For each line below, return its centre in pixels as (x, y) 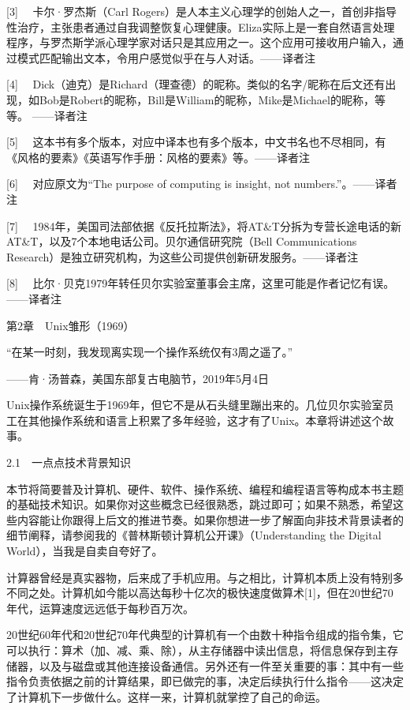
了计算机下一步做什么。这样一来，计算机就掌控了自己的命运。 (166, 696)
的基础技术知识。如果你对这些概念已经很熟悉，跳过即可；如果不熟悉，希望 (199, 504)
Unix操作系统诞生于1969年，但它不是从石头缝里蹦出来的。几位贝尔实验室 (195, 405)
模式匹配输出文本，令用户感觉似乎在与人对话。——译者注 (166, 57)
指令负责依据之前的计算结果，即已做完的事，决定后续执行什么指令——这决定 (205, 681)
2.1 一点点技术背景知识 (69, 462)
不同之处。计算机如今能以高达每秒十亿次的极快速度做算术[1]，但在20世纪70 (200, 593)
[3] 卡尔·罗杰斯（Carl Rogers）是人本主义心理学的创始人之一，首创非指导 (202, 11)
